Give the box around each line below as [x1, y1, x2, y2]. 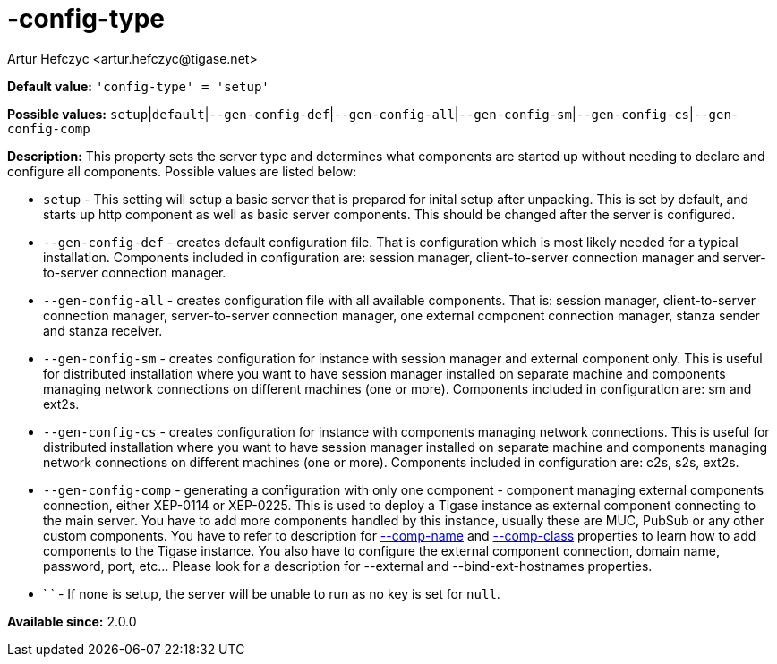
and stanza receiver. [43, 322, 163, 338]
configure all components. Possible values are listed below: [7, 163, 357, 179]
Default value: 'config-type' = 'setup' [7, 78, 269, 94]
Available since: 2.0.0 [7, 613, 137, 629]
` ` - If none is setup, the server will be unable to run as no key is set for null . [43, 585, 500, 601]
